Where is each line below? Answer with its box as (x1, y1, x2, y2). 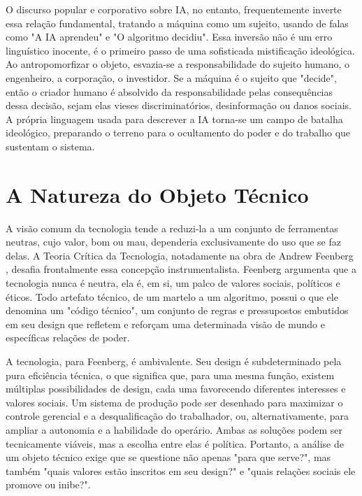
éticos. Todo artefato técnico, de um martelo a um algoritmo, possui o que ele (6, 289, 338, 304)
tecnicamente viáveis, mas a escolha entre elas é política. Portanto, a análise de (6, 436, 344, 451)
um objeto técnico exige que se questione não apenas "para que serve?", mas (6, 450, 331, 465)
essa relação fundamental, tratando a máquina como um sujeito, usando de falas (6, 15, 349, 30)
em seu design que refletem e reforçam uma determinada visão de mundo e (6, 316, 325, 331)
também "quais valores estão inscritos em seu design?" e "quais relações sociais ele (6, 463, 356, 478)
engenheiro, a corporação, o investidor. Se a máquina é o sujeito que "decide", (6, 70, 337, 85)
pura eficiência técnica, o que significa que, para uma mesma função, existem (6, 367, 335, 382)
